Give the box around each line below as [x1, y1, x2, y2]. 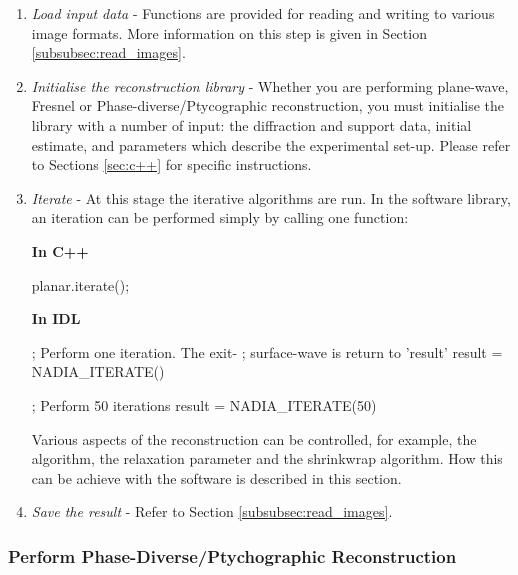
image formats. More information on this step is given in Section [31, 22, 427, 43]
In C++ [31, 240, 89, 261]
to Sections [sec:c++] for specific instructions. [31, 154, 312, 175]
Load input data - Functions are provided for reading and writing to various [31, 3, 495, 23]
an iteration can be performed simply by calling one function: [31, 207, 409, 228]
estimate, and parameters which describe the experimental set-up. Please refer [31, 134, 511, 155]
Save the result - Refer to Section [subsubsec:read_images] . [31, 501, 393, 522]
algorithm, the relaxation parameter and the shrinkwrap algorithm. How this [31, 448, 503, 469]
